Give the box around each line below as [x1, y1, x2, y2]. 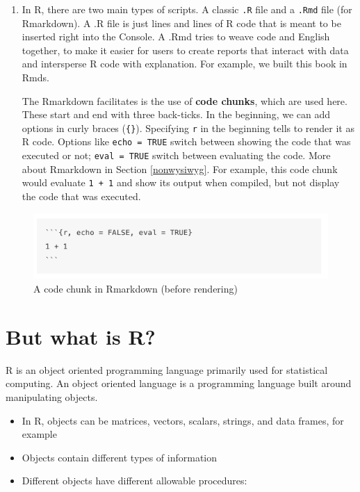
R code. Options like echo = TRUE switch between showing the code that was [22, 134, 351, 149]
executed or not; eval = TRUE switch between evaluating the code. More [22, 148, 331, 163]
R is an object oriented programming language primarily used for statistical [6, 362, 328, 377]
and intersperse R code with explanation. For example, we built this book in [22, 56, 347, 71]
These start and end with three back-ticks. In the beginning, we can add [22, 107, 331, 122]
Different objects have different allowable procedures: [22, 473, 247, 488]
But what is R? [6, 322, 156, 350]
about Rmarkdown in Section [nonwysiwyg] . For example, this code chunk [22, 161, 338, 176]
